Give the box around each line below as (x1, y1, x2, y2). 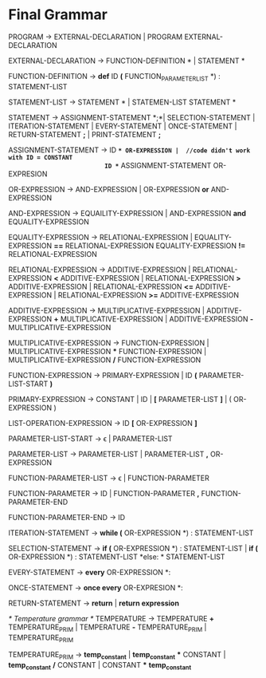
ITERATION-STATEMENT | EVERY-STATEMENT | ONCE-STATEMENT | (8, 121, 237, 131)
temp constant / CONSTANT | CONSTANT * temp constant (8, 660, 192, 672)
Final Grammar (8, 6, 108, 24)
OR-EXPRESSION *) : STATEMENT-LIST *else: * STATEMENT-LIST (8, 552, 225, 562)
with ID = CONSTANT (8, 153, 73, 161)
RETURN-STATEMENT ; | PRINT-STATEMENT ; (8, 129, 162, 139)
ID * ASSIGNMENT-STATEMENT (104, 160, 212, 170)
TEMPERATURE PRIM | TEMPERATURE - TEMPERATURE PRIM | (8, 622, 207, 633)
